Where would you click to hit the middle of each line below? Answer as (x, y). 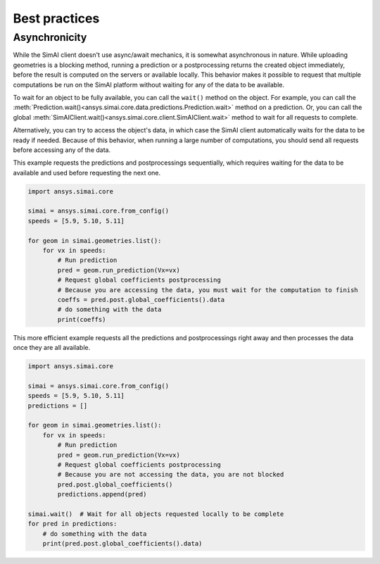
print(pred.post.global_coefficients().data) (122, 544)
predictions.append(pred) (102, 494)
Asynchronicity (50, 37)
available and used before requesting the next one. (87, 173)
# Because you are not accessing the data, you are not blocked (171, 475)
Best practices (56, 18)
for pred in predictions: (72, 524)
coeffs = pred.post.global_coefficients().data (141, 300)
